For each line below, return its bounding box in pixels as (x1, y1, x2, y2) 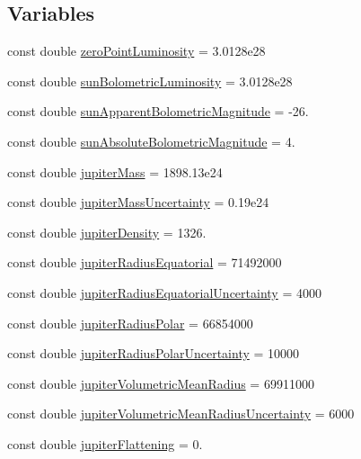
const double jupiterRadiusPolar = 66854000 (7, 313, 253, 332)
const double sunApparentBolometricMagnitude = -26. (7, 102, 309, 121)
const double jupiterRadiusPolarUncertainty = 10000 (7, 344, 300, 363)
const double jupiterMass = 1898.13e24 (7, 162, 223, 181)
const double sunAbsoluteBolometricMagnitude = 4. (7, 131, 295, 150)
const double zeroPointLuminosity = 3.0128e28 (7, 41, 266, 60)
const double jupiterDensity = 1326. (7, 222, 207, 241)
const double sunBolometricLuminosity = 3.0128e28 (7, 71, 293, 90)
